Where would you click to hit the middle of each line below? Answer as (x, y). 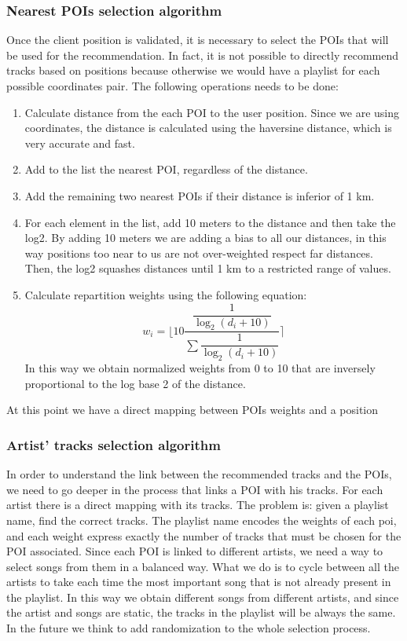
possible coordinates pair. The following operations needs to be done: (172, 86)
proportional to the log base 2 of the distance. (135, 383)
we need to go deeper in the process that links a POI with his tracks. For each (195, 489)
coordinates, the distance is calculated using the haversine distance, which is (208, 128)
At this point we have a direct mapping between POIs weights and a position (192, 410)
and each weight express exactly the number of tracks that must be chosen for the (204, 535)
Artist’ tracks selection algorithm (114, 444)
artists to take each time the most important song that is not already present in (199, 582)
